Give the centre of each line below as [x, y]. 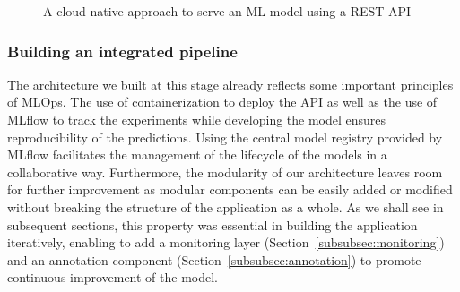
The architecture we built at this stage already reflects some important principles [230, 84]
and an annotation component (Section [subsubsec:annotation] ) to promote [214, 259]
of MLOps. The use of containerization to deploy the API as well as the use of [222, 102]
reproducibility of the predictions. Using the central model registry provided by [225, 137]
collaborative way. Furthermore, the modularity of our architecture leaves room [225, 172]
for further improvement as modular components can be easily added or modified [230, 189]
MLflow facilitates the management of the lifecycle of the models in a [197, 155]
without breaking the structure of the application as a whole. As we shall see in [226, 206]
